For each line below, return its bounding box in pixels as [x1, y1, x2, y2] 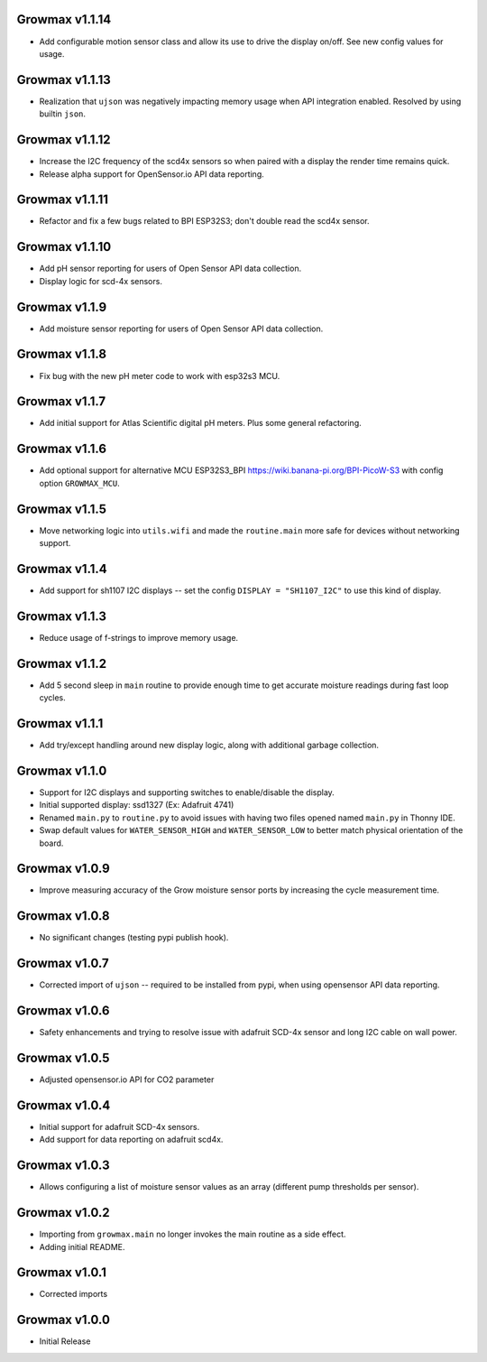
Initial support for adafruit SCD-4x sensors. [39, 1121, 200, 1132]
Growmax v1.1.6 [16, 441, 107, 457]
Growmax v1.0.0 [16, 1312, 110, 1328]
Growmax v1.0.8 [16, 908, 110, 924]
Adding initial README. [39, 1241, 125, 1252]
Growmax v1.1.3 [16, 608, 107, 624]
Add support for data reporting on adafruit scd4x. [39, 1134, 224, 1145]
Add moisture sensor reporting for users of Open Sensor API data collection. [39, 323, 324, 334]
